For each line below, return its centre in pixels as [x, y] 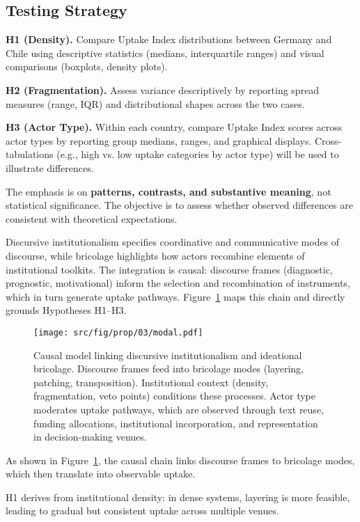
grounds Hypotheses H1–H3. [66, 310]
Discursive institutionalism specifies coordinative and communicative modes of [173, 242]
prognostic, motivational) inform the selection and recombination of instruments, [178, 283]
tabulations [30, 154]
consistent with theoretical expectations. [92, 218]
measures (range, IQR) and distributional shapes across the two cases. [155, 103]
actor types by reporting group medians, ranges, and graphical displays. [159, 140]
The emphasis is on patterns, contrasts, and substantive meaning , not [169, 191]
